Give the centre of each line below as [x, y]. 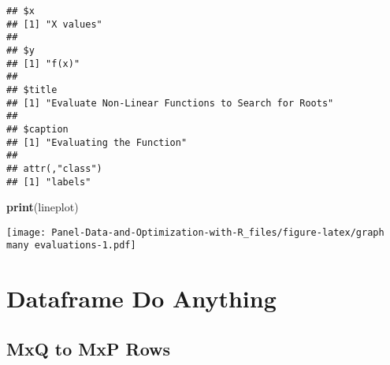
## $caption [37, 129]
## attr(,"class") [54, 168]
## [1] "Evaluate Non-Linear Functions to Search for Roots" [170, 103]
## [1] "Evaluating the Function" [97, 142]
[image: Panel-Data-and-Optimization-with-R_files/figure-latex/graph [195, 232]
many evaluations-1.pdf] [71, 246]
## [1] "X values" [54, 24]
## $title [32, 89]
